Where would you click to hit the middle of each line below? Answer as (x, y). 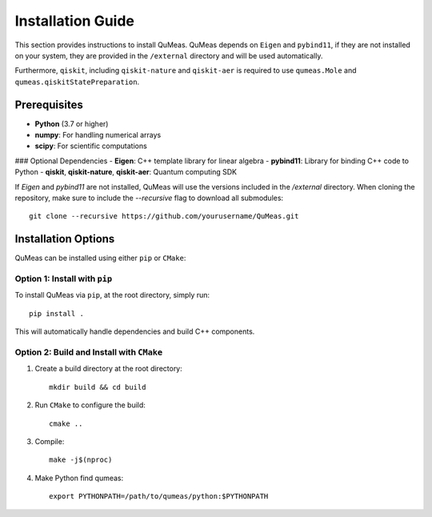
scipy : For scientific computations (91, 146)
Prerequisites (49, 104)
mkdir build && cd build (98, 387)
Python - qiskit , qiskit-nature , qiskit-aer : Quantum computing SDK (126, 172)
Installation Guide (75, 21)
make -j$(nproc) (81, 460)
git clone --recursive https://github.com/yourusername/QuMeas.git (164, 216)
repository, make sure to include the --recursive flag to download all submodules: (149, 198)
